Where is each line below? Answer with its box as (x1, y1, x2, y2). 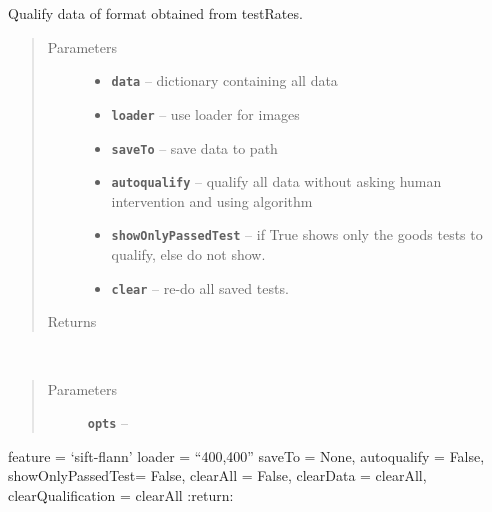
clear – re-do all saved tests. (111, 277, 289, 298)
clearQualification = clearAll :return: (8, 484, 234, 505)
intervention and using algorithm (111, 190, 313, 211)
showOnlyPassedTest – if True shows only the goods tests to (111, 224, 483, 245)
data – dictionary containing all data (111, 70, 338, 91)
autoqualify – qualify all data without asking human (111, 171, 442, 192)
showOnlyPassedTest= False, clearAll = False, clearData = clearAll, (8, 465, 427, 486)
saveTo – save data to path (111, 137, 278, 158)
